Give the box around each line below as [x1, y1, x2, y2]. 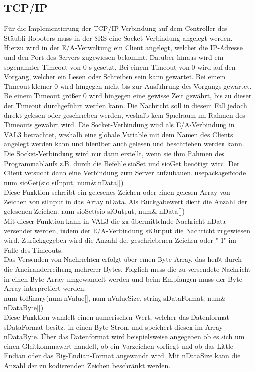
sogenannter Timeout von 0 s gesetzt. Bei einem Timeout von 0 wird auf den [4, 61, 236, 72]
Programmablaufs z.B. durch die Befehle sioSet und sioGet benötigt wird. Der [4, 158, 240, 168]
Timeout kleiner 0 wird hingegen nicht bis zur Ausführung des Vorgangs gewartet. [4, 81, 252, 91]
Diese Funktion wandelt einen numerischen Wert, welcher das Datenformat [4, 312, 229, 322]
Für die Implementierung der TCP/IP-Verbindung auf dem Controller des [4, 23, 227, 33]
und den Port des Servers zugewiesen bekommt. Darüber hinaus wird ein [4, 52, 223, 62]
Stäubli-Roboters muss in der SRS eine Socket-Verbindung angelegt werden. [4, 32, 233, 43]
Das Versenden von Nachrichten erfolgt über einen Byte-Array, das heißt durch [4, 254, 242, 264]
